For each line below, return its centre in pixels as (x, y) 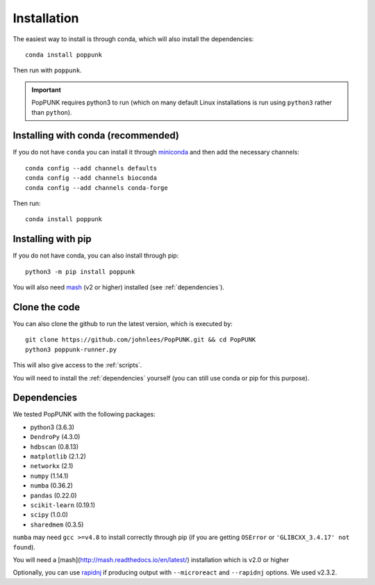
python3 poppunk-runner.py (71, 349)
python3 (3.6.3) (52, 427)
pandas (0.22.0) (53, 495)
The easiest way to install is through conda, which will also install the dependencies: (133, 39)
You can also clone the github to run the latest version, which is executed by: (123, 323)
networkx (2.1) (52, 466)
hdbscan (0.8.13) (55, 447)
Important (47, 90)
